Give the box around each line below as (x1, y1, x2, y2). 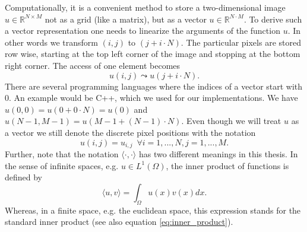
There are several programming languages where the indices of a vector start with (5, 80, 303, 92)
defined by (5, 171, 43, 183)
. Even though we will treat (181, 115, 281, 127)
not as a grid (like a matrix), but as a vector (45, 12, 207, 25)
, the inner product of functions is (166, 159, 289, 171)
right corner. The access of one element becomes (5, 59, 181, 71)
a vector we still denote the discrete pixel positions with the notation (5, 126, 256, 138)
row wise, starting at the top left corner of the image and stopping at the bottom (5, 47, 300, 60)
